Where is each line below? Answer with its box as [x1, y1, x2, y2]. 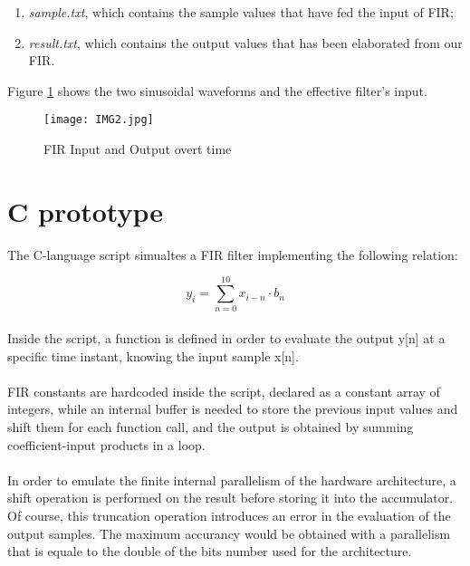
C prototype [7, 192, 164, 229]
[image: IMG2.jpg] [43, 113, 154, 127]
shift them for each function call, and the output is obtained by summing [7, 417, 414, 436]
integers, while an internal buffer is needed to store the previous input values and [7, 399, 458, 418]
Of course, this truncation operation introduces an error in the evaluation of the [7, 506, 451, 524]
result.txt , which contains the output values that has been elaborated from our [28, 33, 463, 52]
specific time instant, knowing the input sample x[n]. [7, 346, 299, 365]
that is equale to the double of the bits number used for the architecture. [7, 542, 412, 561]
